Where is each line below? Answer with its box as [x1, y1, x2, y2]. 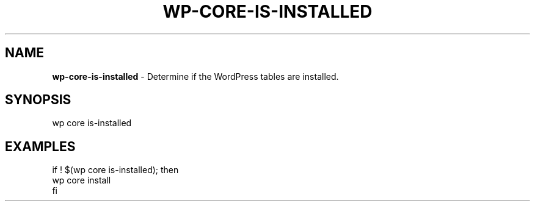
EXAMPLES [5, 138, 76, 154]
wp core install [52, 175, 111, 186]
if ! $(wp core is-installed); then [52, 165, 179, 176]
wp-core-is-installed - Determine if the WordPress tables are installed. [52, 71, 339, 82]
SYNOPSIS [5, 92, 71, 108]
